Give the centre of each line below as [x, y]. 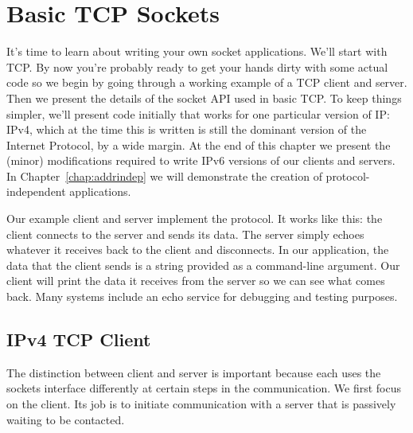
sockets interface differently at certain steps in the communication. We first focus [204, 388]
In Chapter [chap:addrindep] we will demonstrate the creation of [164, 176]
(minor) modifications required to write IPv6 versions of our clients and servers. [201, 160]
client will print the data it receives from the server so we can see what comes [196, 281]
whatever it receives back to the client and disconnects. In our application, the [198, 250]
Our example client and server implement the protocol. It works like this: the [195, 218]
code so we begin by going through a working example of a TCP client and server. [207, 82]
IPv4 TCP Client [79, 339]
